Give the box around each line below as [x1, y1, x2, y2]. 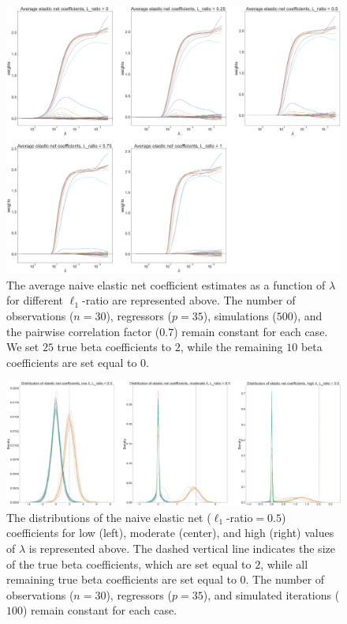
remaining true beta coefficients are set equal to [6, 571, 237, 588]
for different [6, 292, 64, 308]
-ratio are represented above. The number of [81, 292, 296, 308]
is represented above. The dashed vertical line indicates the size [28, 539, 335, 556]
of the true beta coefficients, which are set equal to [6, 555, 252, 572]
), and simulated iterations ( [203, 586, 340, 603]
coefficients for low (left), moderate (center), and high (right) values [6, 524, 334, 541]
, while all [260, 555, 308, 572]
